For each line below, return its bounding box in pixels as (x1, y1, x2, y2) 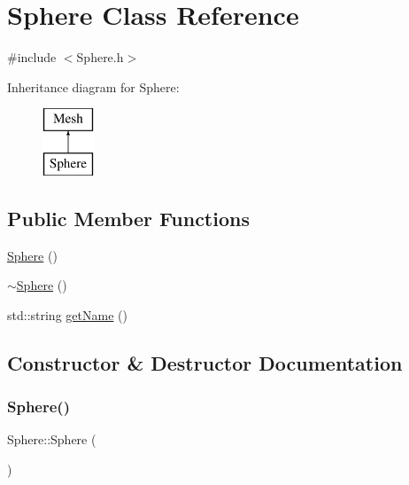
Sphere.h (76, 48, 124, 66)
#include (7, 48, 57, 66)
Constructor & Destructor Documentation (7, 348, 403, 376)
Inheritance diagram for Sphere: (7, 77, 180, 96)
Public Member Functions (7, 204, 250, 231)
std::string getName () (7, 305, 127, 324)
